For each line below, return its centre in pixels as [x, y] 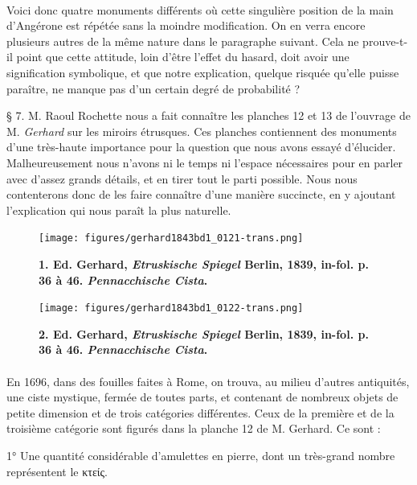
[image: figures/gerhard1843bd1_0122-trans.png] [171, 308]
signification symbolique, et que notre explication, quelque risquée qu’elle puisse [203, 72]
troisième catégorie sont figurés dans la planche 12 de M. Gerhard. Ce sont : [194, 428]
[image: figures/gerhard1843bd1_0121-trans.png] [171, 238]
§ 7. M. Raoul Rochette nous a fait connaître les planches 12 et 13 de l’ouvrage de [208, 115]
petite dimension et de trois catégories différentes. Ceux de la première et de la [200, 412]
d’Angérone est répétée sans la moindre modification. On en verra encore [186, 25]
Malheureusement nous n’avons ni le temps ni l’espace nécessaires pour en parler [205, 162]
